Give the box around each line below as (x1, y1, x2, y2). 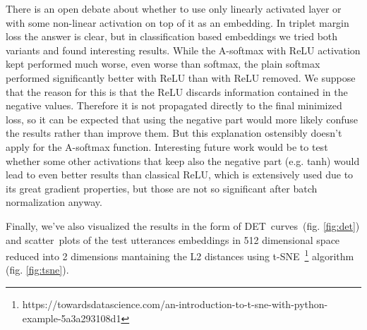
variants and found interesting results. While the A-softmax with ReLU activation (6, 42, 361, 57)
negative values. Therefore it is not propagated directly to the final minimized (6, 98, 342, 113)
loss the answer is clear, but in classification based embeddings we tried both (6, 29, 338, 44)
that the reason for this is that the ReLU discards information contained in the (6, 84, 348, 99)
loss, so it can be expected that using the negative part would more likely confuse (6, 111, 358, 126)
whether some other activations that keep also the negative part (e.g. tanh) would (6, 153, 360, 168)
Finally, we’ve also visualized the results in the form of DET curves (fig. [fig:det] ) (6, 218, 360, 233)
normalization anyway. (6, 195, 102, 209)
